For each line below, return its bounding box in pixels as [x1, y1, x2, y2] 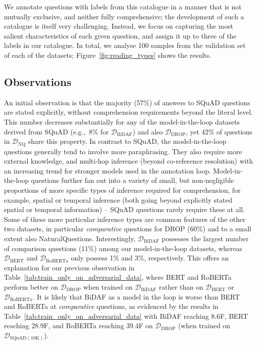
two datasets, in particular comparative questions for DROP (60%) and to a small [4, 223, 252, 234]
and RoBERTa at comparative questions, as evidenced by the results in [4, 301, 218, 311]
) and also [132, 126, 163, 136]
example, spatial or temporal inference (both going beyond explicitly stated [4, 194, 232, 205]
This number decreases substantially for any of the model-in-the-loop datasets [4, 116, 240, 127]
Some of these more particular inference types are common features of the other [4, 214, 246, 224]
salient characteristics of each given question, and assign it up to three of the [4, 30, 237, 41]
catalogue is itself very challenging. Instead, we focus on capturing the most [4, 21, 233, 31]
